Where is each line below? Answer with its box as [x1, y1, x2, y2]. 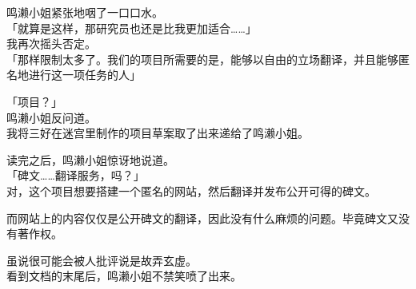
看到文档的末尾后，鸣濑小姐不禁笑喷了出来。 [6, 267, 242, 284]
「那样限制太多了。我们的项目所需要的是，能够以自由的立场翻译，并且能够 [6, 50, 398, 67]
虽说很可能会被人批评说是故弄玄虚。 [6, 251, 197, 268]
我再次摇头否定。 [6, 35, 96, 52]
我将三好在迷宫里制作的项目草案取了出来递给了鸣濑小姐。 [6, 125, 309, 141]
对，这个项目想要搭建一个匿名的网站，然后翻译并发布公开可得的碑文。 [6, 182, 376, 199]
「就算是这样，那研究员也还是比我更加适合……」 [6, 19, 257, 36]
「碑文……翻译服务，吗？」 [6, 167, 145, 184]
